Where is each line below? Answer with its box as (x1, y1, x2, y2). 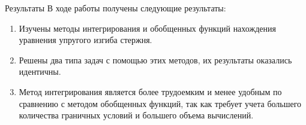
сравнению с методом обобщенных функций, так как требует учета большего (19, 97, 302, 109)
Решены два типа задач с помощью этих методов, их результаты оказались (19, 53, 292, 66)
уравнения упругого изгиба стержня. (19, 33, 152, 46)
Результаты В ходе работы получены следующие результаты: (5, 2, 226, 14)
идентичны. (19, 65, 61, 78)
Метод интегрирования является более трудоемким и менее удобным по (19, 85, 282, 97)
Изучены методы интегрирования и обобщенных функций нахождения (19, 22, 276, 34)
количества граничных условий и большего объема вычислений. (19, 109, 254, 121)
